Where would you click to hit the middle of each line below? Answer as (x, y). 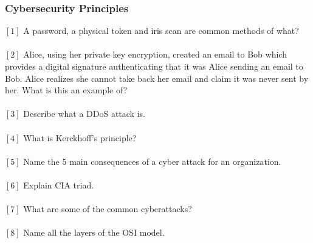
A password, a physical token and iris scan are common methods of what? (161, 31)
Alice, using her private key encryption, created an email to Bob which (155, 54)
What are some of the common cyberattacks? (108, 209)
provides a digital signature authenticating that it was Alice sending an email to (154, 66)
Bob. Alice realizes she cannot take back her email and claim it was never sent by (157, 78)
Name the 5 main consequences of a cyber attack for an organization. (152, 161)
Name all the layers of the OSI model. (94, 232)
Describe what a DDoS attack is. (84, 114)
